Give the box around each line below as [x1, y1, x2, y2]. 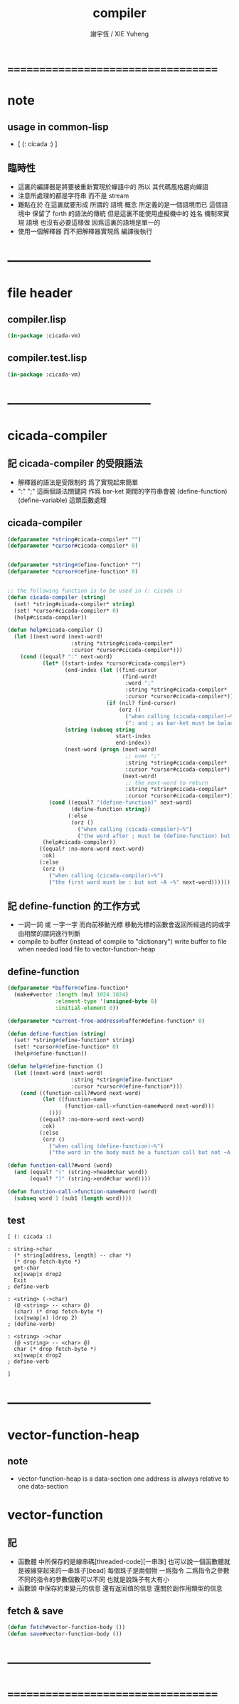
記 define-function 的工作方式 [7, 900, 140, 912]
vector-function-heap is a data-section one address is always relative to [17, 1474, 230, 1483]
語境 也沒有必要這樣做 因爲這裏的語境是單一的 [26, 218, 161, 226]
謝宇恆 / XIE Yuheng [90, 29, 149, 38]
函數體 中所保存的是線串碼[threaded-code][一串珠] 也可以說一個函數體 [17, 1557, 225, 1566]
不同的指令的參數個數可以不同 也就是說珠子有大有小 [17, 1575, 169, 1583]
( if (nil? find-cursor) [105, 700, 176, 707]
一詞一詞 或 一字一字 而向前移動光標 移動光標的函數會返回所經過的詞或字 [17, 920, 231, 929]
